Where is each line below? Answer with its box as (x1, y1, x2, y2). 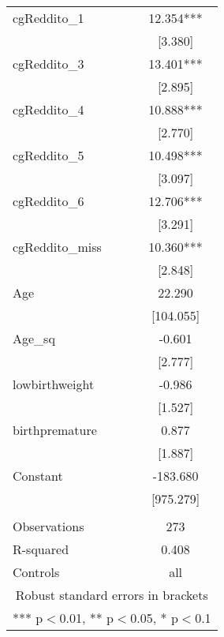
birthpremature (13, 421, 97, 439)
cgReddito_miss (13, 238, 102, 256)
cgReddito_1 (13, 9, 84, 27)
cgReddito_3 (13, 54, 84, 73)
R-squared (13, 540, 69, 558)
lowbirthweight (13, 375, 95, 393)
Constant (13, 467, 63, 485)
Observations (13, 517, 84, 535)
